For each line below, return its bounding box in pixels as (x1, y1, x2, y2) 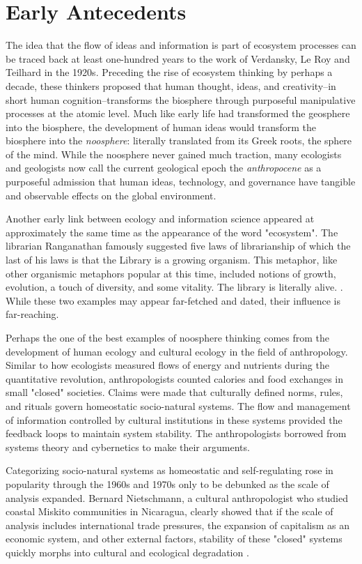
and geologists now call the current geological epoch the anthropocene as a (6, 160, 322, 175)
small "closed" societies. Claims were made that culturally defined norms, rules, (6, 385, 343, 399)
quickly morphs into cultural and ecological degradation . (6, 544, 249, 559)
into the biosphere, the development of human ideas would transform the (6, 119, 317, 134)
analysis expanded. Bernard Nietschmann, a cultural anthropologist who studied (6, 490, 348, 505)
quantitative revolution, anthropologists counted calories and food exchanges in (6, 371, 344, 386)
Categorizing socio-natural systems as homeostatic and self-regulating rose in (6, 463, 333, 478)
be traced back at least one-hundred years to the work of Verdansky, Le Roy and (6, 51, 350, 66)
